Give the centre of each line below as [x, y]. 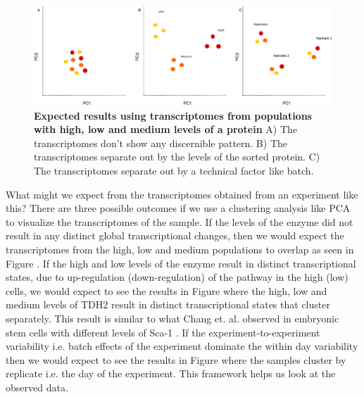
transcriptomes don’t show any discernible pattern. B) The [161, 143]
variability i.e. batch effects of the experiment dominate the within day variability [182, 346]
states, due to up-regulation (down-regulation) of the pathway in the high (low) [177, 277]
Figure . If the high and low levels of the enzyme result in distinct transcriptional [181, 263]
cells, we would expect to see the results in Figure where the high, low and [167, 290]
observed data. [37, 387]
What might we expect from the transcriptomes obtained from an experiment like [182, 194]
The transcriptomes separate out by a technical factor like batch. [174, 170]
